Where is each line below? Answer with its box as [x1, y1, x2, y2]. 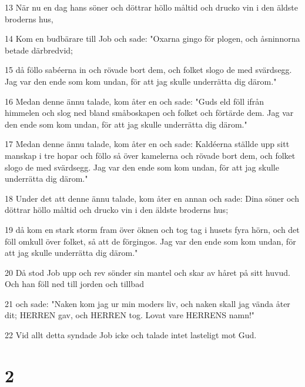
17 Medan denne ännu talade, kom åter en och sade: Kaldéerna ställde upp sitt [5, 138, 290, 150]
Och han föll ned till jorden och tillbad [5, 278, 144, 290]
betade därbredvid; [5, 44, 73, 56]
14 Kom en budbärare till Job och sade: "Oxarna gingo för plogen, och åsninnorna [5, 32, 300, 45]
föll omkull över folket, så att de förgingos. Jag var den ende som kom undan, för [5, 235, 296, 247]
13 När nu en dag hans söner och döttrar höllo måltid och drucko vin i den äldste [5, 1, 298, 13]
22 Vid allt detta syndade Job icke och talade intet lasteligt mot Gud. [5, 329, 257, 341]
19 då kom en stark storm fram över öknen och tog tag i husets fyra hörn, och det [5, 223, 300, 235]
